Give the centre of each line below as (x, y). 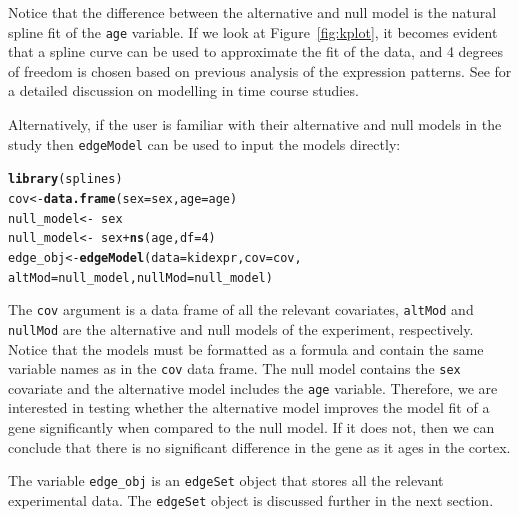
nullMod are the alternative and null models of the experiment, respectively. (241, 328)
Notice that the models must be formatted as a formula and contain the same (246, 348)
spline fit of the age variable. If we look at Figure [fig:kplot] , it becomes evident (253, 31)
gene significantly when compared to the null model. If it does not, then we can (251, 427)
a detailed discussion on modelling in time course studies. (183, 90)
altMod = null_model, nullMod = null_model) (140, 277)
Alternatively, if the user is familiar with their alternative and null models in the (255, 124)
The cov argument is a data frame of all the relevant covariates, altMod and (241, 309)
